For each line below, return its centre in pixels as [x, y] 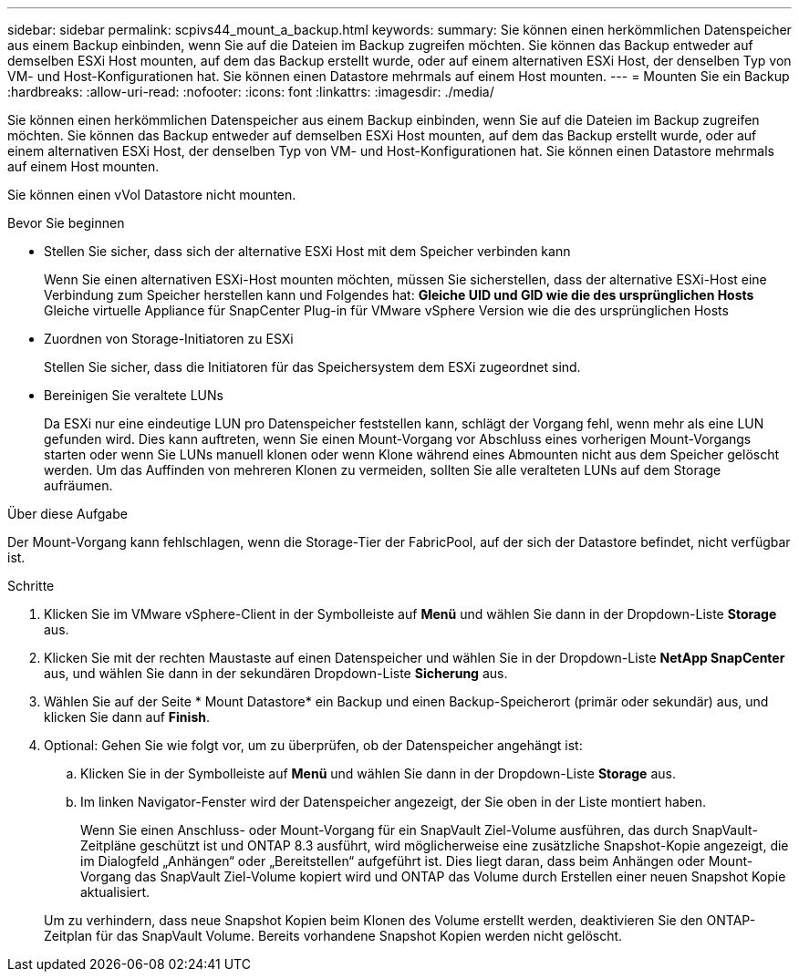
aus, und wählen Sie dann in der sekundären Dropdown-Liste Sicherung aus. [276, 673]
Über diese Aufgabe [67, 514]
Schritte [31, 586]
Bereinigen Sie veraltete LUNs [134, 395]
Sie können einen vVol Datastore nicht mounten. [152, 195]
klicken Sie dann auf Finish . [127, 717]
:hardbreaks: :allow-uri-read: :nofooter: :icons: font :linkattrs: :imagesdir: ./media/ [251, 92]
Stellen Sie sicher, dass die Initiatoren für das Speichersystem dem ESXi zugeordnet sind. [312, 367]
